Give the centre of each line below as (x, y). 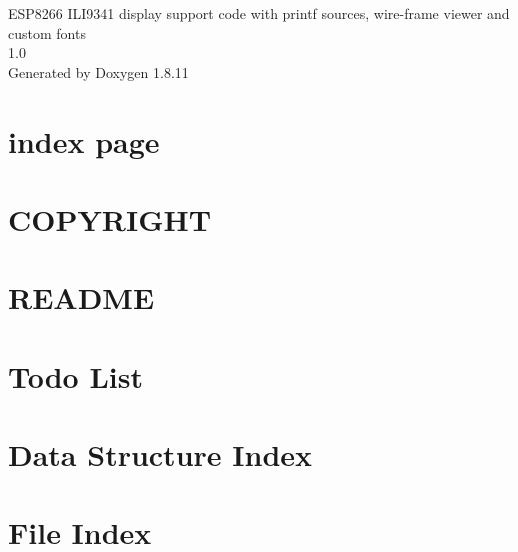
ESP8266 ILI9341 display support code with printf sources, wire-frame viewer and (259, 13)
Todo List (75, 375)
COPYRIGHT (110, 218)
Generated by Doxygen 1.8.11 (98, 71)
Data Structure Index (160, 454)
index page (84, 140)
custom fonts (47, 32)
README (81, 297)
